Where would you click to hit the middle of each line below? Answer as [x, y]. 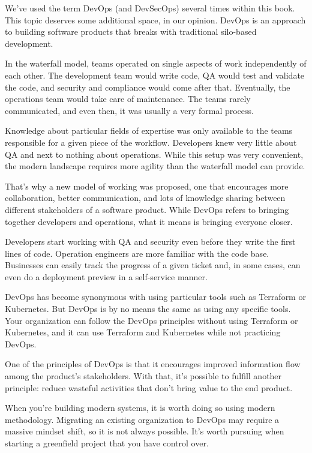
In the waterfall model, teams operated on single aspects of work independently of [156, 63]
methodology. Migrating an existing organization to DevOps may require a [142, 419]
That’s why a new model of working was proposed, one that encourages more [147, 186]
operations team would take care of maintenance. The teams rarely [128, 99]
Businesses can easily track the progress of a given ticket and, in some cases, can [153, 265]
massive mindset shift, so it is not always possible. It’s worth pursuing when [145, 431]
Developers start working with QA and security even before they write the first [150, 241]
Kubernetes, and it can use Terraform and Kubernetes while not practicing [143, 332]
